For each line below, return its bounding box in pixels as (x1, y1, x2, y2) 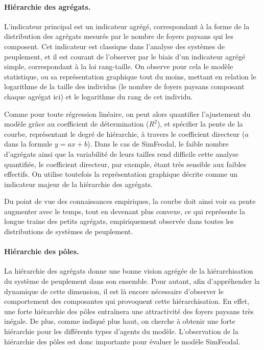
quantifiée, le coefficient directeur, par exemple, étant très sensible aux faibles (4, 158, 247, 169)
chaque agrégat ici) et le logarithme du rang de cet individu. (4, 91, 193, 101)
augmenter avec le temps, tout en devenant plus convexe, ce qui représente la (4, 205, 245, 216)
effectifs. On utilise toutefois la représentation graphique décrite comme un (4, 169, 238, 179)
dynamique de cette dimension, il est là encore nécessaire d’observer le (4, 285, 224, 296)
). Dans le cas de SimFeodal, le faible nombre (87, 138, 229, 149)
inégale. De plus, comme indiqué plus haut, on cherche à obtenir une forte (4, 316, 235, 326)
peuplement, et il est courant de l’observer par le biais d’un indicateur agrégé (4, 51, 246, 61)
